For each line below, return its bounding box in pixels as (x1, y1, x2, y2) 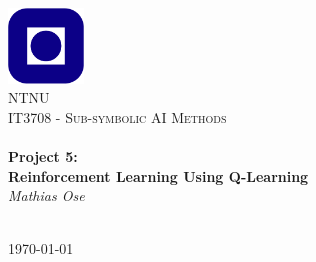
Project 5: (8, 146, 78, 167)
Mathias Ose (8, 185, 85, 206)
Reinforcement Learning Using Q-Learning (8, 165, 309, 186)
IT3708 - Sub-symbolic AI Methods (8, 106, 227, 127)
